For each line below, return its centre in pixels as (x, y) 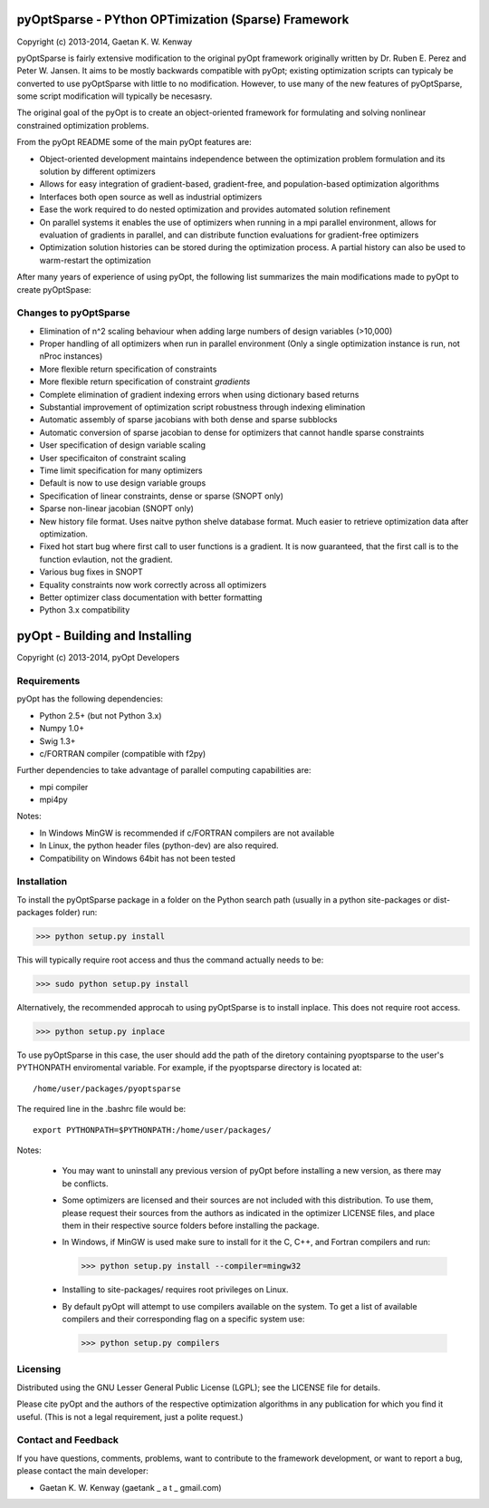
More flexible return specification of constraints (128, 369)
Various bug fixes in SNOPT (91, 572)
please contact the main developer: (83, 1471)
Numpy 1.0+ (62, 729)
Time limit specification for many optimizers (121, 470)
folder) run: (77, 913)
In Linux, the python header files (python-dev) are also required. (159, 846)
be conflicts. (85, 1184)
